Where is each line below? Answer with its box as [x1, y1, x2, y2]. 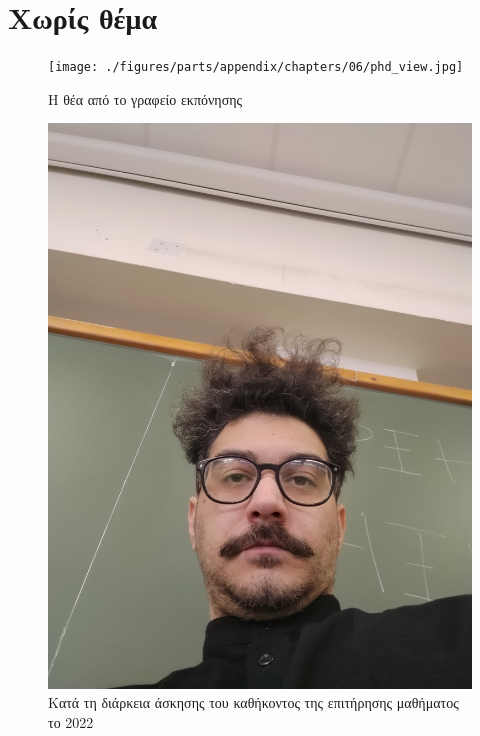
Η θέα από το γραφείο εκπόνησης [48, 88, 243, 109]
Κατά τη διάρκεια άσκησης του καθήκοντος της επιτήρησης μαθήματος [48, 692, 459, 713]
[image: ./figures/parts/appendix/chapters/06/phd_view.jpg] [48, 60, 464, 75]
